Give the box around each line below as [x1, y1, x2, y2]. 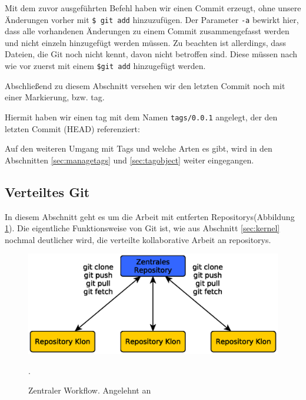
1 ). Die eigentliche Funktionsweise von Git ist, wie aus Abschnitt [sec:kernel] [5, 222, 280, 234]
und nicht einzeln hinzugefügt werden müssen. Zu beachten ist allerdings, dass [5, 36, 287, 48]
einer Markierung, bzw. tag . [5, 91, 105, 103]
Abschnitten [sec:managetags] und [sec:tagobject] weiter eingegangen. [5, 153, 254, 166]
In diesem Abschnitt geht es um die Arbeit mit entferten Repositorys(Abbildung [5, 210, 295, 222]
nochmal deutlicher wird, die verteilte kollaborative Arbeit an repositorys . [5, 233, 271, 245]
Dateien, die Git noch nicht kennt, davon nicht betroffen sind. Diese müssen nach [5, 48, 298, 60]
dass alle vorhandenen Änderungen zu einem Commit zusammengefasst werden [5, 25, 290, 37]
